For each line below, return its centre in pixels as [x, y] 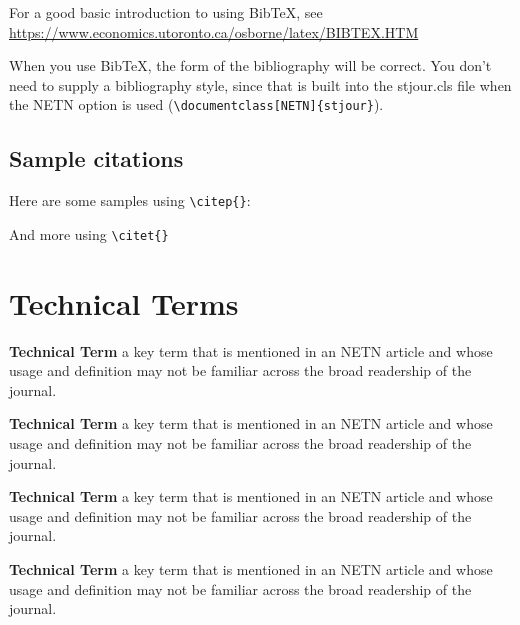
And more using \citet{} [89, 233]
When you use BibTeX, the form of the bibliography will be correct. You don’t [250, 65]
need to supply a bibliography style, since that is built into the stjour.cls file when [260, 84]
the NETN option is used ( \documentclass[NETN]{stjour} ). [196, 104]
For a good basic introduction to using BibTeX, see [166, 12]
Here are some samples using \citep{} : [130, 200]
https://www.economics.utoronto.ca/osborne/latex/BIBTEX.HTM [214, 31]
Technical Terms [124, 302]
